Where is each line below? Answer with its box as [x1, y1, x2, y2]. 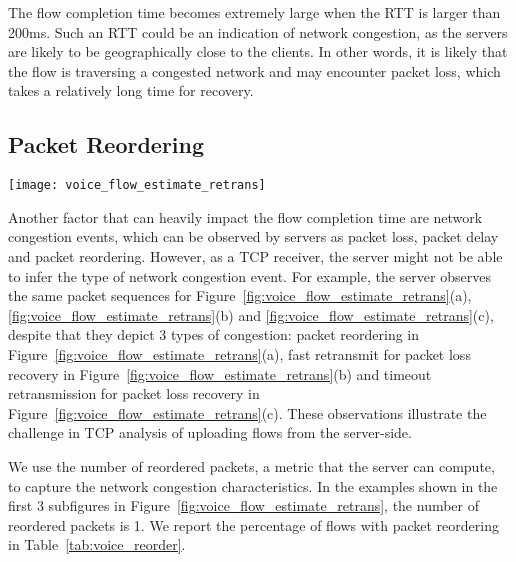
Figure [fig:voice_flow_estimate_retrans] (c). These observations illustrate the [8, 402, 487, 423]
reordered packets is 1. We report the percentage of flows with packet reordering [8, 514, 499, 535]
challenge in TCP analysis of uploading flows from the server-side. [8, 422, 412, 443]
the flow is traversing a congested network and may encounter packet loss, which [8, 60, 501, 81]
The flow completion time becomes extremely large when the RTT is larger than [8, 2, 501, 22]
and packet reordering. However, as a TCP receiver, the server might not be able [8, 246, 503, 267]
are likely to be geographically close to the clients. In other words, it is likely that [8, 41, 508, 62]
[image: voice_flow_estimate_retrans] [8, 178, 266, 193]
